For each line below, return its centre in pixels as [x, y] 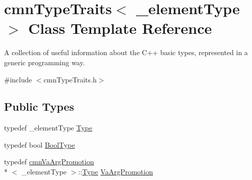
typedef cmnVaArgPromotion [49, 162]
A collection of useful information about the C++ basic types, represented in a [126, 52]
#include [18, 79]
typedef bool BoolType [40, 144]
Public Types [39, 106]
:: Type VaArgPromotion [116, 172]
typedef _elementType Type [48, 128]
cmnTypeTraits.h [70, 79]
